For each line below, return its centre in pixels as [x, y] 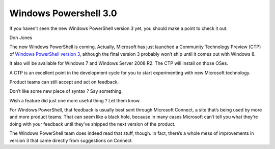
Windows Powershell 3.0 [63, 13]
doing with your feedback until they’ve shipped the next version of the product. [92, 124]
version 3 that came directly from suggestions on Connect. [71, 140]
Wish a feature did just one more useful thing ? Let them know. [75, 100]
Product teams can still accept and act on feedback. [64, 82]
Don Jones [21, 38]
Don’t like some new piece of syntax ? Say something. [66, 91]
